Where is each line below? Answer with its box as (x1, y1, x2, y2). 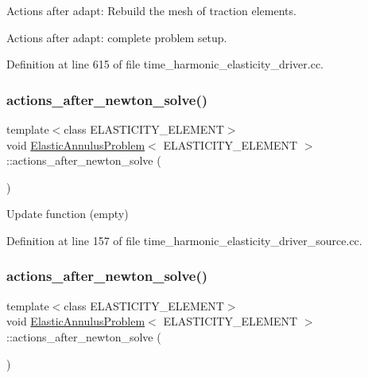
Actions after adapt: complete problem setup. (6, 29, 227, 45)
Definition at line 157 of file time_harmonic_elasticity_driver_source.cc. (6, 232, 362, 248)
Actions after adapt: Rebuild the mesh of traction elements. (6, 2, 296, 18)
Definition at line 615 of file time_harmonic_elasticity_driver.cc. (6, 56, 324, 72)
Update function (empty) (6, 205, 129, 222)
